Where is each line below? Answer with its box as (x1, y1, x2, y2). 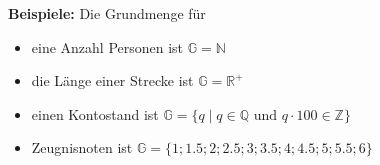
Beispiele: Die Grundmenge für (8, 3, 206, 23)
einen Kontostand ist (31, 103, 159, 124)
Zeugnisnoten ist (31, 137, 133, 158)
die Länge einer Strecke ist (31, 70, 194, 91)
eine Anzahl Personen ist (31, 36, 184, 57)
